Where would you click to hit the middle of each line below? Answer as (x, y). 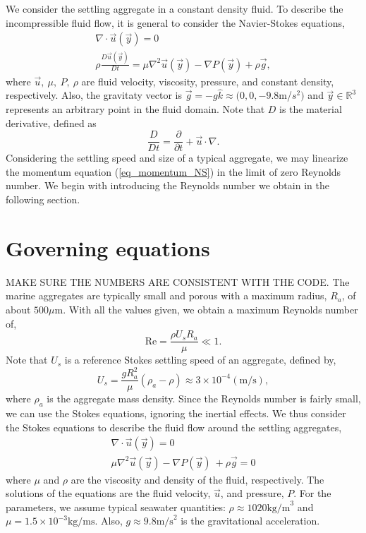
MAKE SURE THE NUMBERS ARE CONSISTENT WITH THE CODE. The (178, 281)
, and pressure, (252, 493)
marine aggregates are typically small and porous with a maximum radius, (166, 295)
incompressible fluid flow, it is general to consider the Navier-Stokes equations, (175, 22)
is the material (311, 108)
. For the (312, 493)
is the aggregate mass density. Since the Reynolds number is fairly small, (204, 399)
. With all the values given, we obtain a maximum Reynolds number (211, 309)
